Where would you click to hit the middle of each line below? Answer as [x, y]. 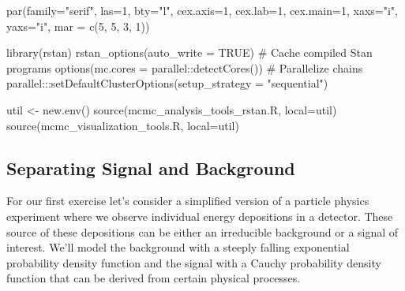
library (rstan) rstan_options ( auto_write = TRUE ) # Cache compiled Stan [189, 52]
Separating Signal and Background [151, 168]
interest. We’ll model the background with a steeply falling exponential [178, 247]
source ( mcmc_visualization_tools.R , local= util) [123, 125]
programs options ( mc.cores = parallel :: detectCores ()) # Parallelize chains [185, 67]
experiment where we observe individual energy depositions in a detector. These [200, 216]
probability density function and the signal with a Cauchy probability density [194, 262]
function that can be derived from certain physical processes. [154, 278]
